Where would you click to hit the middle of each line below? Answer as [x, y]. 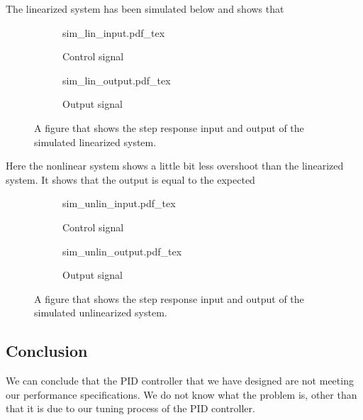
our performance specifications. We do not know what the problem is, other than [181, 394]
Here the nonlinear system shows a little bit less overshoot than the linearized [175, 166]
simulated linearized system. [95, 142]
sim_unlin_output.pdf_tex [122, 251]
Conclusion [47, 351]
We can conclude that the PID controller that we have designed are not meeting [180, 381]
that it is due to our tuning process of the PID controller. [130, 408]
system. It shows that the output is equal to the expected [130, 179]
